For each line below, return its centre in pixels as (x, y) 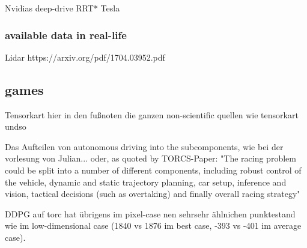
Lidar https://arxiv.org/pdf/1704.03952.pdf (85, 57)
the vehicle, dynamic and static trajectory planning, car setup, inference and (146, 182)
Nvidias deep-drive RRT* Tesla (62, 8)
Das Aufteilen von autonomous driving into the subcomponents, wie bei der (144, 146)
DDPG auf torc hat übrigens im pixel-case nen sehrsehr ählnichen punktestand (150, 213)
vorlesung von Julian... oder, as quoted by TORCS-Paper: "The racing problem (150, 158)
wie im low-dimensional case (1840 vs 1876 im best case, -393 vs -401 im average (153, 225)
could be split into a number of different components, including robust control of (153, 170)
